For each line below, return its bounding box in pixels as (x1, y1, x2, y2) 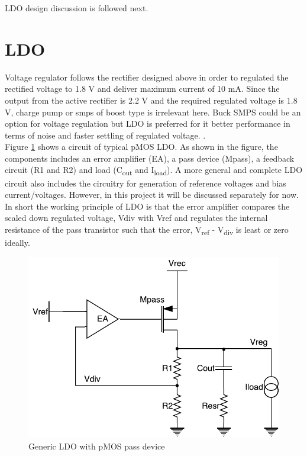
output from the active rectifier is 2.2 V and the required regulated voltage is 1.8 (5, 94, 298, 106)
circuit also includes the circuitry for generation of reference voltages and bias (5, 176, 286, 189)
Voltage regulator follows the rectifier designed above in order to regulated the (5, 70, 289, 83)
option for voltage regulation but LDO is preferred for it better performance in (5, 117, 290, 130)
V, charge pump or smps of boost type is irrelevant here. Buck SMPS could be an (5, 105, 301, 118)
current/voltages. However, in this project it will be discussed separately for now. (5, 188, 299, 201)
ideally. (5, 236, 30, 249)
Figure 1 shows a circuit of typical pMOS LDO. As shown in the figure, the (5, 140, 278, 153)
